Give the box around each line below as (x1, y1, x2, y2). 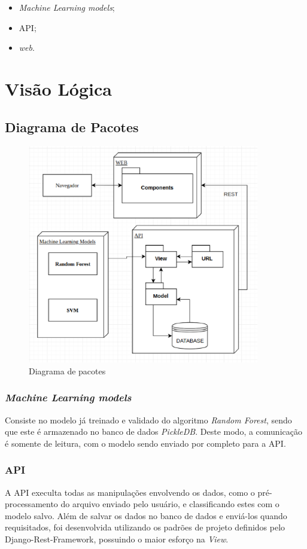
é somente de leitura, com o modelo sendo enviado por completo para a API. (5, 437, 286, 449)
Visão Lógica (5, 76, 112, 100)
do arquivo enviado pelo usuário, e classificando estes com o (60, 498, 279, 510)
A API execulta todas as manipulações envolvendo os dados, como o (5, 486, 255, 498)
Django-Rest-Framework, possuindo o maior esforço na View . (5, 532, 229, 545)
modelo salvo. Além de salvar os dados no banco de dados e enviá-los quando (5, 509, 287, 521)
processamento (5, 498, 58, 510)
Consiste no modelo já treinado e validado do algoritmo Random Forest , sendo (5, 413, 292, 426)
